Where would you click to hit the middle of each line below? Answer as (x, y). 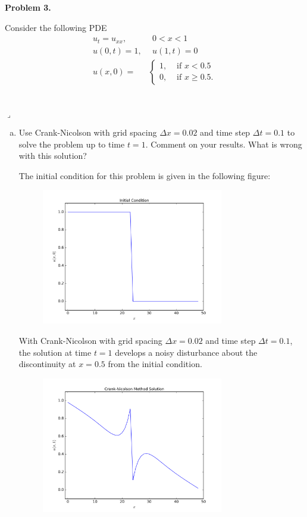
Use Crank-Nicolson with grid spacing (88, 132)
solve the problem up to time (72, 144)
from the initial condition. (155, 364)
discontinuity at (47, 364)
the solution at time (55, 352)
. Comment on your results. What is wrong (224, 144)
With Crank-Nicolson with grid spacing (90, 340)
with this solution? (53, 156)
